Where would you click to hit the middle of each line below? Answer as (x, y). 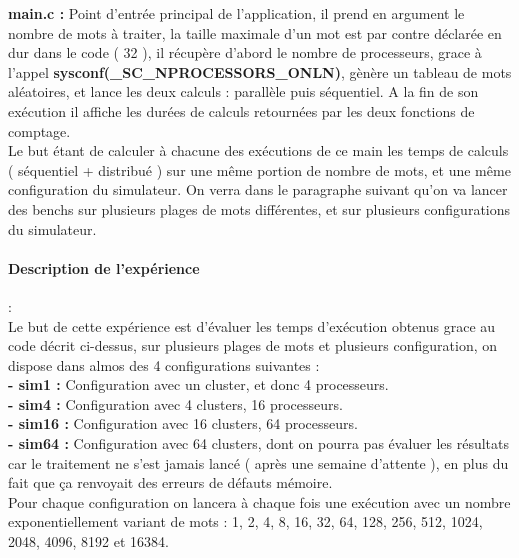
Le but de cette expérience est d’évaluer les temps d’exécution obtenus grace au (252, 325)
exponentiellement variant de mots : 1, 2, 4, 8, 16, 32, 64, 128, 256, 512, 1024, (245, 521)
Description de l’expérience (104, 267)
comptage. (39, 130)
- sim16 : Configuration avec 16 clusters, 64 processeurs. (183, 423)
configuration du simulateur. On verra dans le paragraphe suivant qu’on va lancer (258, 189)
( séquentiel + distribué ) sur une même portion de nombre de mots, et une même (259, 169)
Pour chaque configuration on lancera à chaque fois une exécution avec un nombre (259, 501)
